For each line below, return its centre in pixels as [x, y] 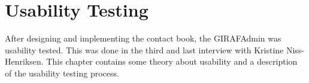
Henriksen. [24, 61]
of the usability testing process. [62, 73]
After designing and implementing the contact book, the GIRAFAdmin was [143, 38]
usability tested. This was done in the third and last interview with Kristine [144, 50]
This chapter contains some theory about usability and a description [172, 61]
